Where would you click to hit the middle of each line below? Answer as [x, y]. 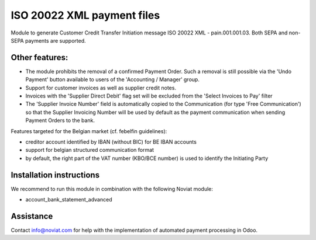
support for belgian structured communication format [90, 150]
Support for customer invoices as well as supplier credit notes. [101, 88]
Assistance [32, 216]
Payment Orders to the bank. [60, 120]
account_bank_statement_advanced [69, 200]
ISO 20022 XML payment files [85, 15]
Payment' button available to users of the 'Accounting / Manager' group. [113, 79]
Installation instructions [55, 175]
